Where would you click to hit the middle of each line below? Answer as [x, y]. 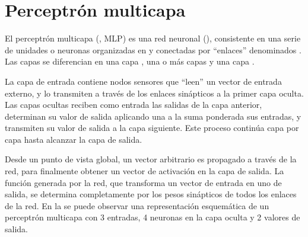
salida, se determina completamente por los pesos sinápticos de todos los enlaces [151, 194]
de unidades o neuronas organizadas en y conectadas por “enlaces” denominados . [153, 49]
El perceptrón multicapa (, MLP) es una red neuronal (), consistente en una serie [153, 38]
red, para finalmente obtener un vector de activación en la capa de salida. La [145, 171]
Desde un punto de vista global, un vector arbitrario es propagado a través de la [151, 159]
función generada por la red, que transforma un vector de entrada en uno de [143, 182]
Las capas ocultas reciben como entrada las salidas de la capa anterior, [134, 105]
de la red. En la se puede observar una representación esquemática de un [137, 205]
